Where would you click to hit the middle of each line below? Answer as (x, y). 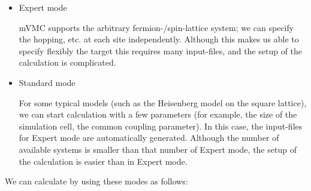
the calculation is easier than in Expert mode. (103, 161)
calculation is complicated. (67, 62)
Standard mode (47, 82)
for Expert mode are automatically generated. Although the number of (149, 138)
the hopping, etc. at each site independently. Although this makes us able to (159, 39)
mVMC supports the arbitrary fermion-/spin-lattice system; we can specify (156, 27)
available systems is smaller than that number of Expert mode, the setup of (158, 149)
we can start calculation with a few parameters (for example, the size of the (158, 114)
